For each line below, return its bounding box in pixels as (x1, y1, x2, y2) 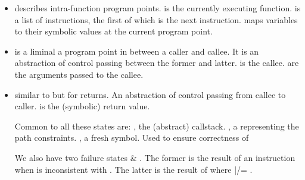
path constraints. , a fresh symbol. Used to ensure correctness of (14, 131, 249, 144)
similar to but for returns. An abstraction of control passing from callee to (14, 88, 286, 100)
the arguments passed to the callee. (14, 68, 144, 80)
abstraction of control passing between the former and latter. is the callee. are (14, 56, 299, 69)
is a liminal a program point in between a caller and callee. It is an (14, 45, 259, 57)
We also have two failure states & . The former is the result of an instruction (14, 151, 295, 163)
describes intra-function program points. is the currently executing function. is (14, 2, 301, 14)
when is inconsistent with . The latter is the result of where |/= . (14, 163, 253, 175)
